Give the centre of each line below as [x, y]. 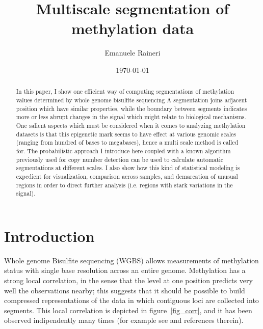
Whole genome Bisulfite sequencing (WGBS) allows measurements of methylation [131, 260]
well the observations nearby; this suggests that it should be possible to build [125, 290]
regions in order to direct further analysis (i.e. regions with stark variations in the [124, 185]
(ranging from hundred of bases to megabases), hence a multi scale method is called [127, 142]
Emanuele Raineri [133, 53]
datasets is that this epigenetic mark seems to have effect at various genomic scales [126, 134]
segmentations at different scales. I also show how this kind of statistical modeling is [128, 168]
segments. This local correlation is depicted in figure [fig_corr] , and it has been [128, 310]
